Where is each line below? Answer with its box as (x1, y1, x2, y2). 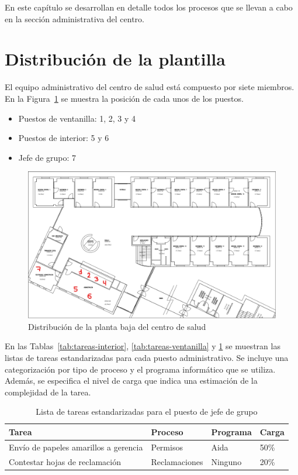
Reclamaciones (151, 455, 203, 467)
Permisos (151, 440, 183, 453)
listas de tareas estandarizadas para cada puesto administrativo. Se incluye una (5, 351, 289, 363)
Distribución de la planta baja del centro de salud (28, 320, 206, 332)
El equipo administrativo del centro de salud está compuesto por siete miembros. (5, 81, 294, 93)
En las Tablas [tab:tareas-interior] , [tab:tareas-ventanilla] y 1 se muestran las (5, 340, 280, 352)
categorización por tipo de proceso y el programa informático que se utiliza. (5, 363, 276, 375)
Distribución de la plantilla (5, 47, 226, 71)
